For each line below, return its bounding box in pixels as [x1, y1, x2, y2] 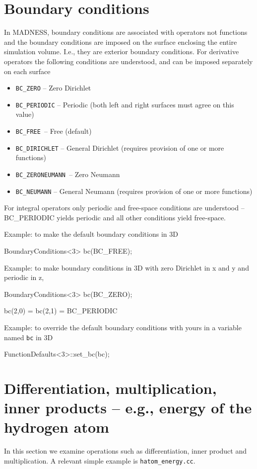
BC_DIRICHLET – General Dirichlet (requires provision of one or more [15, 142, 224, 153]
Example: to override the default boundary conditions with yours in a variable [4, 322, 242, 332]
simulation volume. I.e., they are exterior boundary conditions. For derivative [4, 46, 239, 57]
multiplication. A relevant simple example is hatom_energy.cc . [4, 455, 195, 466]
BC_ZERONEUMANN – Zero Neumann [15, 169, 120, 179]
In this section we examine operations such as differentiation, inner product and [4, 446, 247, 456]
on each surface [4, 66, 51, 76]
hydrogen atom [4, 417, 109, 437]
